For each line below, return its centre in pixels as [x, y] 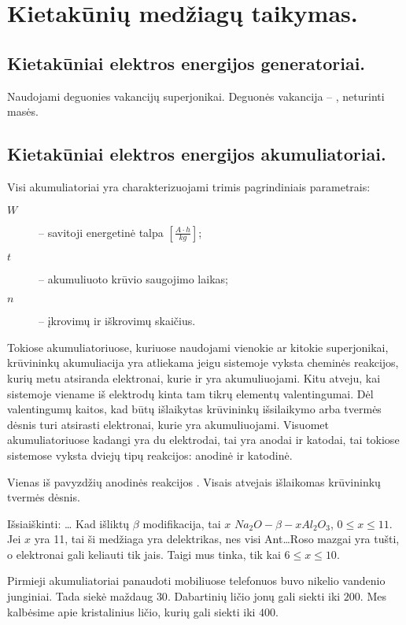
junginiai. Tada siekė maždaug [80, 596]
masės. [23, 111]
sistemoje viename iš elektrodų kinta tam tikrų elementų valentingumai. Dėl [190, 393]
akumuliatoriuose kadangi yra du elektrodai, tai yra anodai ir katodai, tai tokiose [203, 440]
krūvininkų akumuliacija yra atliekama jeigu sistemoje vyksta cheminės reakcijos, [203, 362]
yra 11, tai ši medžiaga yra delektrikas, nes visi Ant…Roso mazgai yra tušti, [217, 539]
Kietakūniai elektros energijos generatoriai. [186, 63]
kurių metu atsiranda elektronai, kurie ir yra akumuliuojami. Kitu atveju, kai [194, 377]
